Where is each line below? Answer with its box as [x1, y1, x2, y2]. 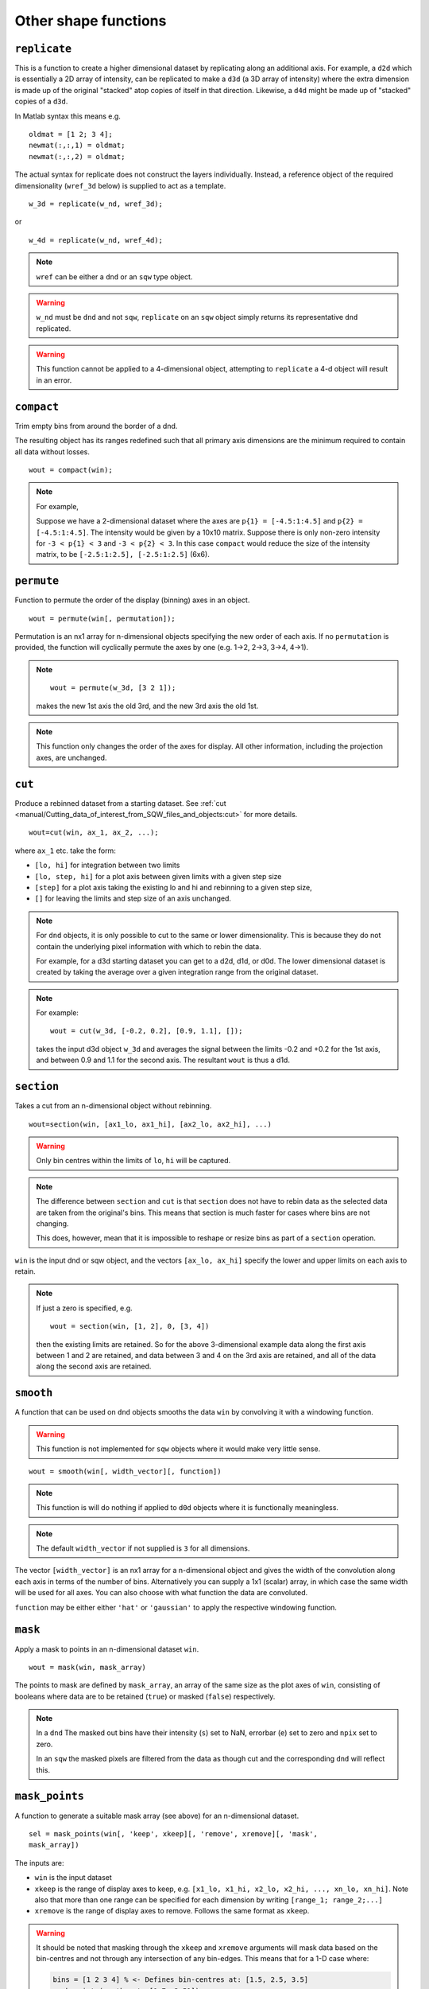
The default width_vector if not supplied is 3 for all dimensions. [36, 1543, 250, 1553]
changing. [36, 1218, 69, 1228]
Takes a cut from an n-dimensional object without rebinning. [14, 1101, 212, 1111]
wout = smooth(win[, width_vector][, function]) [29, 1466, 222, 1476]
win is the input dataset [34, 1873, 113, 1882]
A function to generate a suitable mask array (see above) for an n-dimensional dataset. [14, 1811, 300, 1820]
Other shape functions [14, 12, 167, 29]
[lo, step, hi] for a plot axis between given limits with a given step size [34, 871, 282, 881]
